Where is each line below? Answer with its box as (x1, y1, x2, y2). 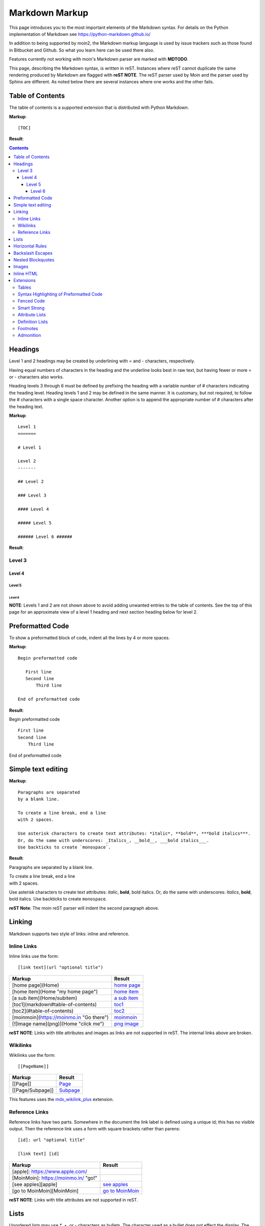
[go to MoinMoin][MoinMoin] (12, 1187, 79, 1194)
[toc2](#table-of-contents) (12, 1007, 74, 1014)
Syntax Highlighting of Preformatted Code (18, 291, 103, 297)
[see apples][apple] (12, 1181, 57, 1188)
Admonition (18, 332, 41, 338)
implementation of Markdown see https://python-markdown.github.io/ (9, 31, 151, 37)
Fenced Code (18, 298, 45, 304)
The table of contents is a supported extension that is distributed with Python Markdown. (9, 104, 189, 110)
